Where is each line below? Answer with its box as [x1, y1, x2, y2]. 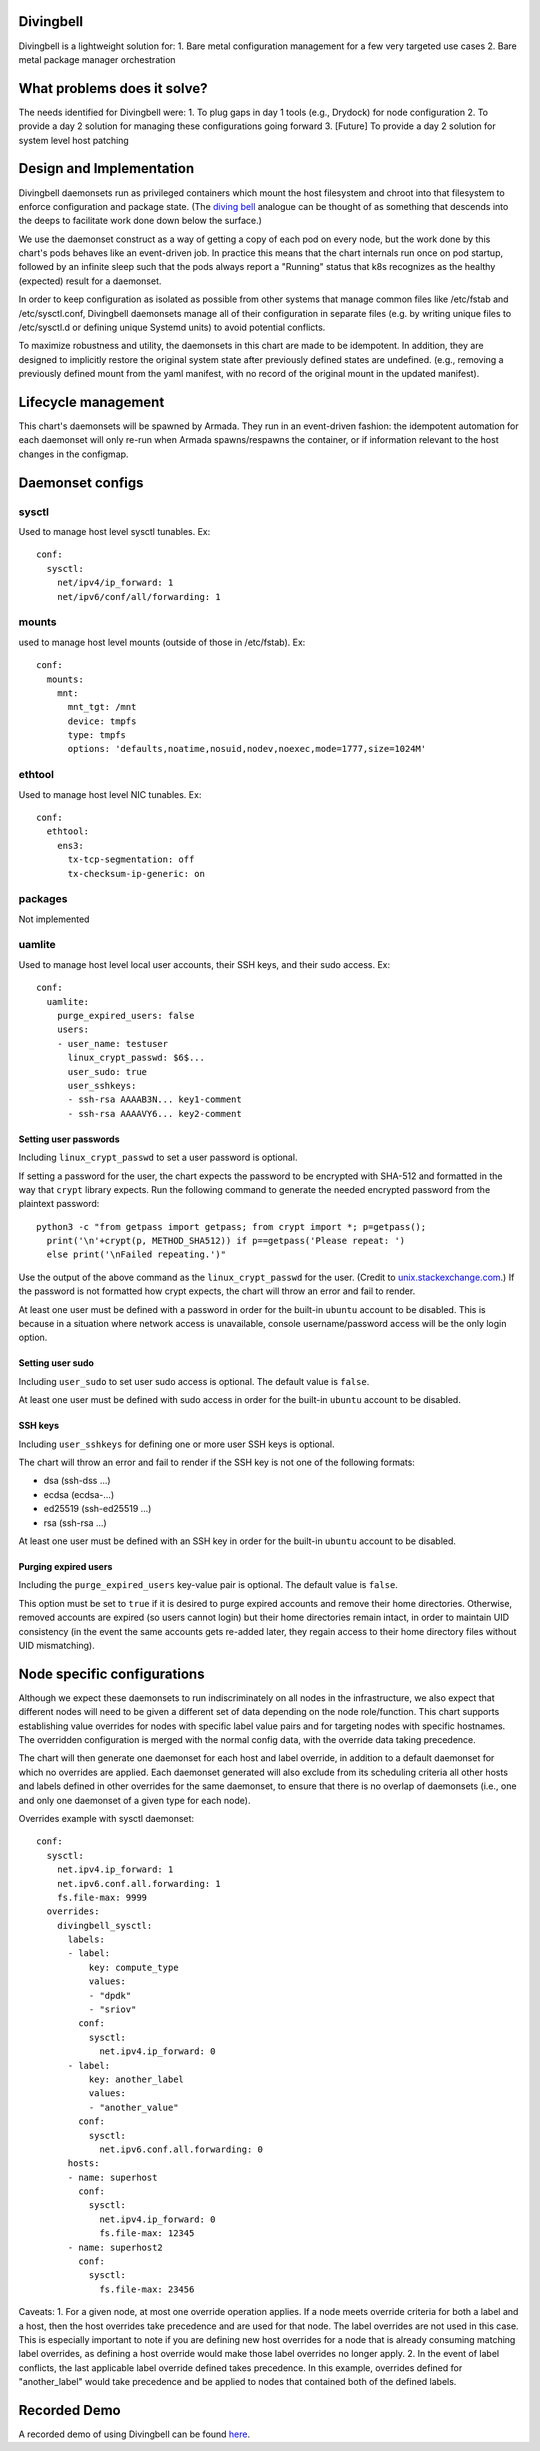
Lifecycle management [18, 394, 165, 410]
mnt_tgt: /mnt [67, 701, 137, 713]
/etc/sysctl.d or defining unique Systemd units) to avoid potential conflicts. [18, 321, 326, 334]
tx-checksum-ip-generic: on [67, 868, 205, 879]
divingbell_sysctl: [56, 1920, 153, 1931]
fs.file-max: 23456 [99, 2283, 195, 2295]
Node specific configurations [18, 1665, 205, 1682]
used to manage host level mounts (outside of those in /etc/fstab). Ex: [18, 636, 306, 648]
